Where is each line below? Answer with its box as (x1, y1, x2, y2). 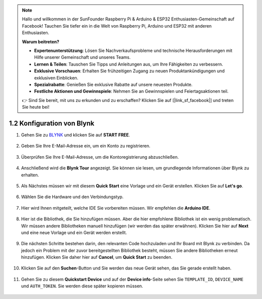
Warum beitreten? (22, 39, 60, 45)
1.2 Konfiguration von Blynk (9, 119, 95, 127)
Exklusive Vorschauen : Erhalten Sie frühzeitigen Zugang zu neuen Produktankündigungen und (34, 68, 225, 74)
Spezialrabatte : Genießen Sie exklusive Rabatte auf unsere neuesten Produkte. (34, 82, 193, 87)
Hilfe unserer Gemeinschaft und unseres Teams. (34, 54, 131, 60)
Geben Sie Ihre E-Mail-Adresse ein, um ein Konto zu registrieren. (21, 143, 150, 149)
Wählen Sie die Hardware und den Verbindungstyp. (21, 194, 124, 200)
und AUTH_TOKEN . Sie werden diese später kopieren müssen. (21, 283, 143, 289)
